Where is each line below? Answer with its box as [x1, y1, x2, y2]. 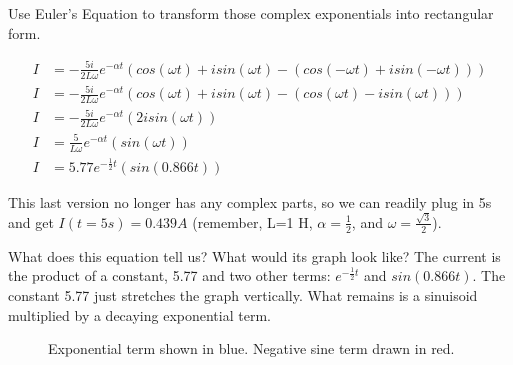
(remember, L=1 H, [192, 211, 313, 232]
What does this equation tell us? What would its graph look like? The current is [8, 245, 501, 266]
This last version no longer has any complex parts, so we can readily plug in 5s [8, 191, 492, 212]
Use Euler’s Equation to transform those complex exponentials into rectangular [8, 3, 494, 23]
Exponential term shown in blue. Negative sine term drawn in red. [48, 338, 455, 359]
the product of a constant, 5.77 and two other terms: [8, 265, 331, 286]
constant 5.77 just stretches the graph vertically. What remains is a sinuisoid [8, 284, 478, 305]
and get [8, 211, 54, 232]
